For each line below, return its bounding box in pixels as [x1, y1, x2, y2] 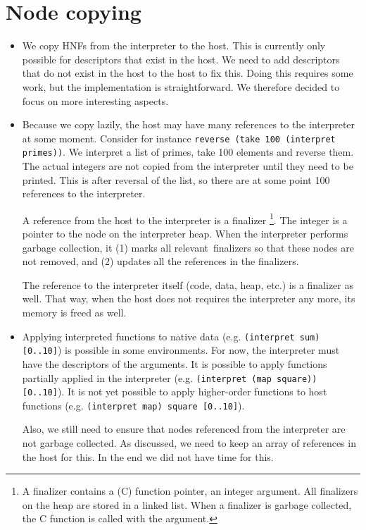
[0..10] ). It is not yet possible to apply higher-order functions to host [22, 384, 327, 399]
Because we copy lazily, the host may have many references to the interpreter [22, 117, 355, 132]
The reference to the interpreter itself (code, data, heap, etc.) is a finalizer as [22, 277, 353, 292]
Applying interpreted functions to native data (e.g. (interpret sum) [22, 328, 320, 343]
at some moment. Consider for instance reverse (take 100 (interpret [22, 130, 336, 145]
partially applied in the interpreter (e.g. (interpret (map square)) [22, 370, 317, 385]
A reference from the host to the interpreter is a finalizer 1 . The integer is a [22, 210, 348, 227]
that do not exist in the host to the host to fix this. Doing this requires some [22, 66, 353, 80]
